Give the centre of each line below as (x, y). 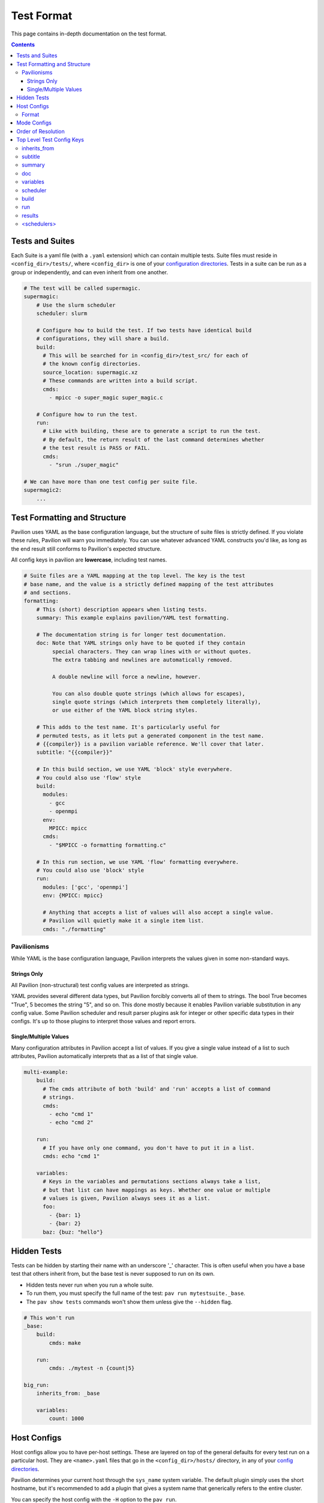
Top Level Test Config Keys (50, 140)
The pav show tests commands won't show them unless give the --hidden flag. (129, 1302)
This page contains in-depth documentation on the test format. (89, 34)
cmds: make (65, 1343)
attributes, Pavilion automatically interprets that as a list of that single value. (104, 1056)
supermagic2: (43, 490)
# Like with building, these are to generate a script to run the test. (152, 431)
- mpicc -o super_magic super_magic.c (106, 397)
